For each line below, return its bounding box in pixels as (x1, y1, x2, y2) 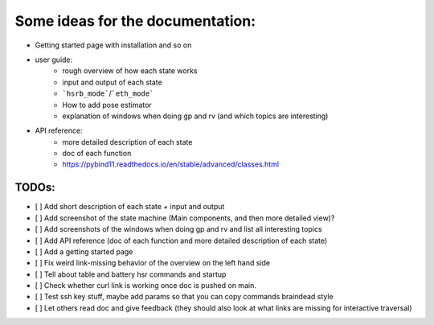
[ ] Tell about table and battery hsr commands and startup (35, 269, 227, 279)
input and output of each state (62, 77, 162, 87)
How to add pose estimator (62, 100, 152, 109)
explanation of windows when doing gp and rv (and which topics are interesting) (62, 111, 329, 121)
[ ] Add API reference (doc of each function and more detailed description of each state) (35, 236, 328, 245)
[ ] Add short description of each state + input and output (35, 202, 225, 212)
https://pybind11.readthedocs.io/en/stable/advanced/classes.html (62, 159, 280, 169)
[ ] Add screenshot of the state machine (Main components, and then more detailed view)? (35, 213, 335, 223)
